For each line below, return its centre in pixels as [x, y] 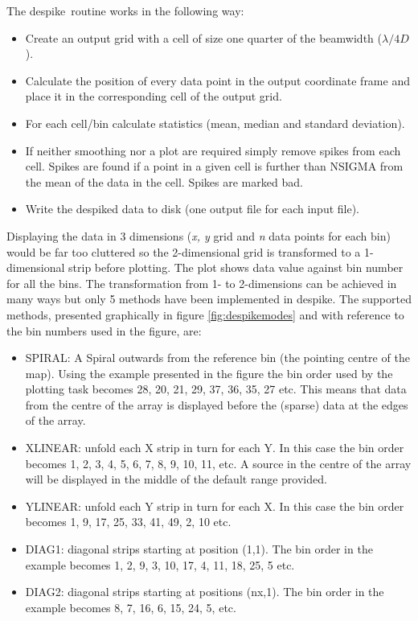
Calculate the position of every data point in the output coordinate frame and [217, 80]
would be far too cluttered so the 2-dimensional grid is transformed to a [184, 251]
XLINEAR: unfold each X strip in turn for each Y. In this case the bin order [215, 448]
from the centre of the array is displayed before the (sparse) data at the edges [217, 404]
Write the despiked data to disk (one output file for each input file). [193, 209]
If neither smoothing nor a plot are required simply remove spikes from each [213, 150]
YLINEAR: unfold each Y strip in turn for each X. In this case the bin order [215, 506]
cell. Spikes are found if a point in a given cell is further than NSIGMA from [214, 166]
